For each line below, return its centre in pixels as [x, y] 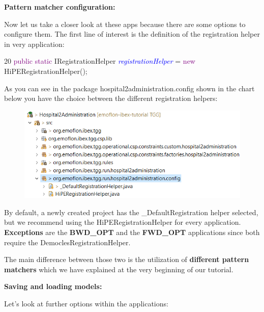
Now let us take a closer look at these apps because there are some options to [125, 24]
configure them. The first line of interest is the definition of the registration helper [132, 34]
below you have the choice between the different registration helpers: [111, 98]
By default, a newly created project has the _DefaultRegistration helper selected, [131, 212]
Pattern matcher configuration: [60, 7]
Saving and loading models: [53, 286]
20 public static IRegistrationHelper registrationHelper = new [100, 61]
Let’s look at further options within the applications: [86, 303]
